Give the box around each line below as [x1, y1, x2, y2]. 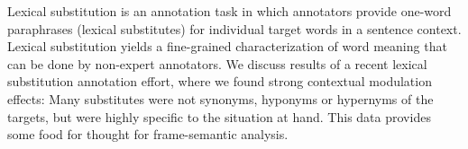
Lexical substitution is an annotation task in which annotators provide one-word [7, 2, 452, 20]
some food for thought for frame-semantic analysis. [7, 125, 289, 144]
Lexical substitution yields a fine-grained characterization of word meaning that [7, 37, 447, 56]
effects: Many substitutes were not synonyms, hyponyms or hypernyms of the [7, 89, 434, 108]
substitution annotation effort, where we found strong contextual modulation [7, 72, 432, 91]
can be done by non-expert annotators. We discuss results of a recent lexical [7, 54, 427, 73]
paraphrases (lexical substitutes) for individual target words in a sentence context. [7, 19, 462, 38]
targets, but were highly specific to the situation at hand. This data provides [7, 107, 431, 126]
